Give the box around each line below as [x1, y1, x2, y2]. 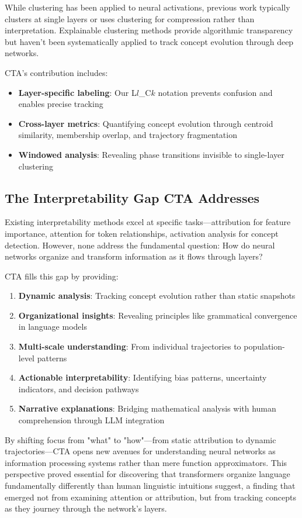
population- [244, 340, 285, 353]
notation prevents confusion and [158, 86, 273, 98]
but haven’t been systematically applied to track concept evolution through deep [5, 35, 294, 47]
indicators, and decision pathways [18, 382, 139, 395]
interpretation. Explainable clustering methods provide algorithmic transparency [5, 24, 293, 36]
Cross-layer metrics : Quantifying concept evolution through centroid [18, 117, 273, 129]
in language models [18, 320, 87, 333]
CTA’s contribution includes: [5, 66, 108, 78]
